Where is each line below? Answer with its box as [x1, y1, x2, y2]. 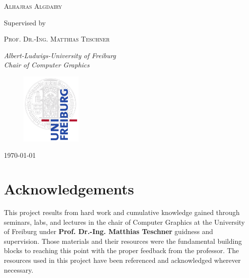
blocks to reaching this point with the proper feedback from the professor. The [4, 245, 239, 256]
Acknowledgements [4, 179, 134, 199]
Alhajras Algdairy [4, 1, 62, 11]
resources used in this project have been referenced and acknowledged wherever [4, 255, 241, 265]
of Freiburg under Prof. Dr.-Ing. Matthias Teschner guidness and [4, 226, 213, 236]
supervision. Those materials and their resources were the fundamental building [4, 235, 242, 246]
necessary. [4, 264, 34, 275]
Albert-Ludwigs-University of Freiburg [4, 50, 116, 60]
